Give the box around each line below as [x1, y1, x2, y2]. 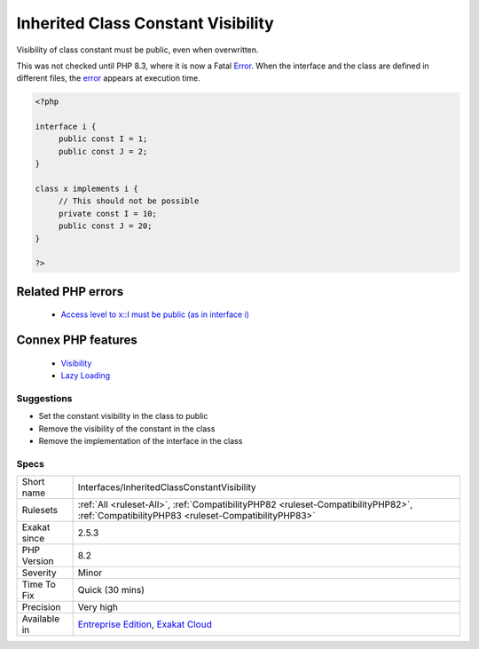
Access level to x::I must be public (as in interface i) [60, 309, 250, 320]
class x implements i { [35, 184, 139, 194]
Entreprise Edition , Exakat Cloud [77, 618, 212, 630]
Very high [77, 601, 119, 613]
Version [21, 555, 54, 567]
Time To [21, 578, 57, 590]
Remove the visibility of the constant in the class [38, 423, 216, 434]
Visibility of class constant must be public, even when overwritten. [16, 44, 259, 55]
